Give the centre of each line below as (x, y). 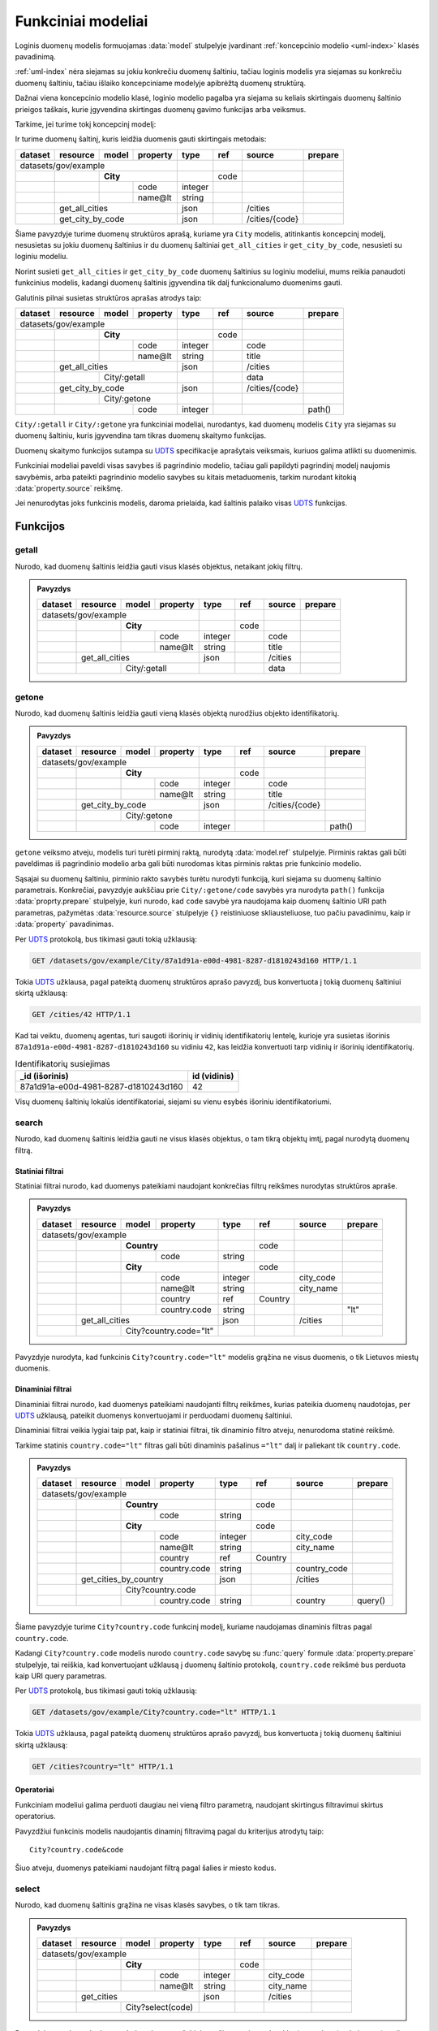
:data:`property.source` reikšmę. (69, 488)
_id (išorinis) (44, 1076)
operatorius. (35, 1817)
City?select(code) (160, 2007)
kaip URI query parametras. (61, 1676)
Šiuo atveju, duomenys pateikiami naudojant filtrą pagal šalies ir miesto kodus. (146, 1868)
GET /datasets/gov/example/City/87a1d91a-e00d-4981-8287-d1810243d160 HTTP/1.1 (195, 960)
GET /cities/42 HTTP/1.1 (82, 1014)
